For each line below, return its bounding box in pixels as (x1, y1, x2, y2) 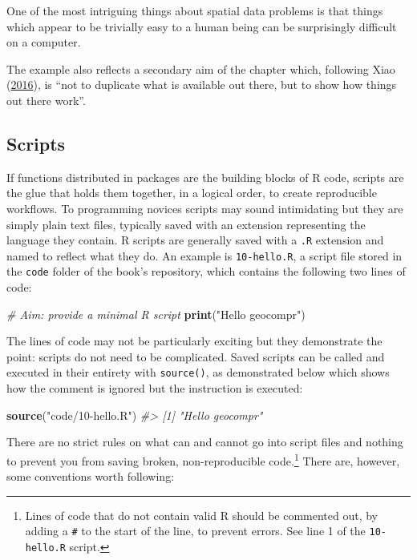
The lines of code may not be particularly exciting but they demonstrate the (6, 332, 383, 349)
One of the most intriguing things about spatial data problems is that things (6, 2, 383, 18)
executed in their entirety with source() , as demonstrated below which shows (6, 364, 390, 381)
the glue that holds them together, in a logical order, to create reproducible (6, 184, 377, 201)
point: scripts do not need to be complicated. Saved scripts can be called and (6, 348, 385, 365)
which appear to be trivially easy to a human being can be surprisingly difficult (6, 18, 397, 34)
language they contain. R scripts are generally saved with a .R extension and (6, 232, 384, 248)
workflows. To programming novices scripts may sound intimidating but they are (6, 199, 403, 216)
